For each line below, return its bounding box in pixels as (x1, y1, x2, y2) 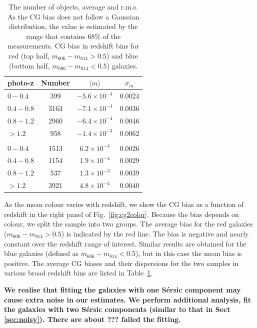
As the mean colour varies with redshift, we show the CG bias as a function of (4, 199, 244, 209)
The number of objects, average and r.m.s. (8, 1, 138, 11)
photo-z (7, 77, 34, 88)
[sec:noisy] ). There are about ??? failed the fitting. (4, 313, 181, 324)
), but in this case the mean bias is (135, 248, 242, 258)
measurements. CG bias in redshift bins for (7, 40, 139, 51)
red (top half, (8, 50, 49, 60)
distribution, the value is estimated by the (9, 21, 138, 31)
